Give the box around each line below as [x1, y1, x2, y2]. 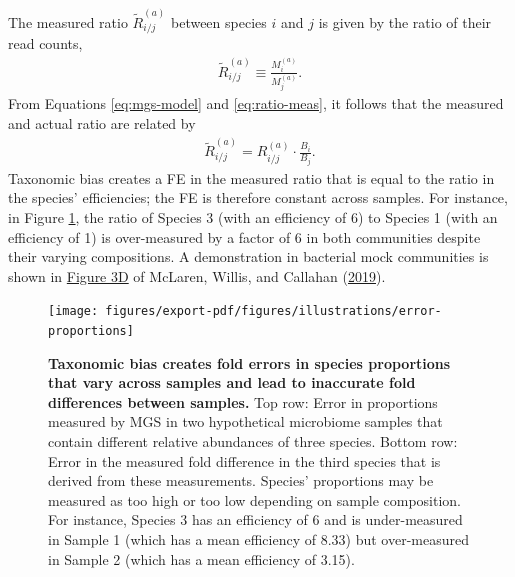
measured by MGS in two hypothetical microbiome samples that [48, 411, 443, 432]
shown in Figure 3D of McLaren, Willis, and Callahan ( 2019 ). [8, 265, 386, 286]
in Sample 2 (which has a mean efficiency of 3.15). [48, 548, 355, 569]
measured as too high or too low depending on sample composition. [48, 489, 461, 510]
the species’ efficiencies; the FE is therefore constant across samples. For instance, [8, 187, 508, 208]
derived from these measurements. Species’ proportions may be [48, 470, 434, 491]
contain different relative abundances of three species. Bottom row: [48, 431, 458, 452]
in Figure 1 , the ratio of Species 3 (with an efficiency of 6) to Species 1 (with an [8, 207, 498, 228]
